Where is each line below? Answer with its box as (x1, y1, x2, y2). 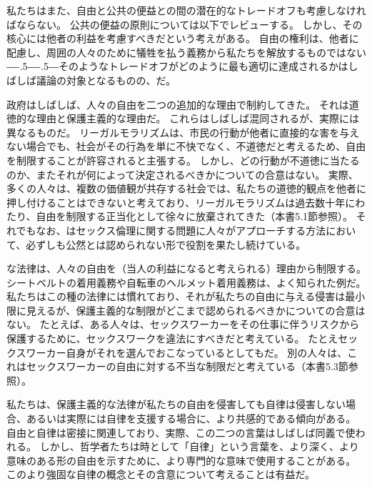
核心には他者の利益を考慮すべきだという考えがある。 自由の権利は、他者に (6, 31, 359, 46)
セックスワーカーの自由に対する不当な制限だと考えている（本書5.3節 (26, 359, 348, 374)
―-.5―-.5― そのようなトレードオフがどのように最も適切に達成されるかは (6, 59, 348, 74)
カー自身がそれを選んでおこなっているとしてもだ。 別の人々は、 (46, 344, 348, 359)
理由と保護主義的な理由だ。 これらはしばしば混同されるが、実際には (36, 111, 359, 126)
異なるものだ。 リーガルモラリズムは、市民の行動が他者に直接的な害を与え (6, 124, 360, 139)
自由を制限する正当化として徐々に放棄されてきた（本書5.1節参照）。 (36, 209, 353, 224)
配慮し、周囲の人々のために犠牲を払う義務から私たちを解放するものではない (6, 44, 366, 59)
